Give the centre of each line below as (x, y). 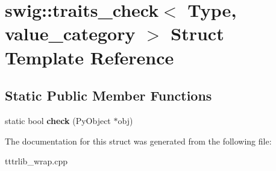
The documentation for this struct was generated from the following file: (138, 141)
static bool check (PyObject (58, 120)
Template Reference (89, 57)
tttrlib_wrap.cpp (36, 161)
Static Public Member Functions (108, 95)
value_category (70, 33)
